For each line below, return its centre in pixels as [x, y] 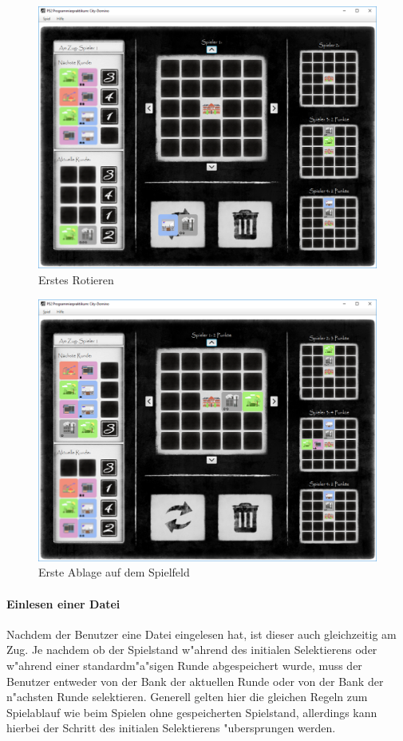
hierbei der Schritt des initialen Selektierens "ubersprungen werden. [171, 728]
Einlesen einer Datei [63, 603]
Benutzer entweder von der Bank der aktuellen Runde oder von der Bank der [195, 681]
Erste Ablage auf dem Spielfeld [114, 572]
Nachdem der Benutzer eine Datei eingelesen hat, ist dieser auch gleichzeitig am [201, 634]
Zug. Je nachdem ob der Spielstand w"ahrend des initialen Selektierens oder [192, 650]
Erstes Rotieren [76, 279]
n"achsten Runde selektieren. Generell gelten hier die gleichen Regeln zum [187, 697]
